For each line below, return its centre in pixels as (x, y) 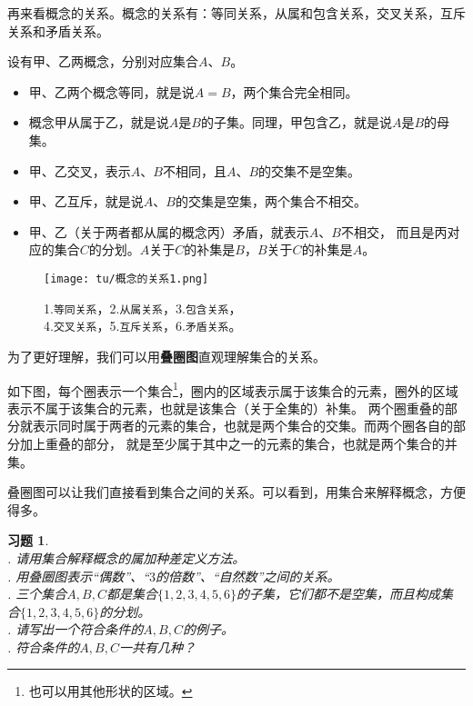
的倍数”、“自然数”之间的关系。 (247, 576)
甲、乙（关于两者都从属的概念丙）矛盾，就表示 (169, 231)
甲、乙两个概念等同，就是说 (111, 91)
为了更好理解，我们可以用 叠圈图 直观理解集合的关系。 (166, 356)
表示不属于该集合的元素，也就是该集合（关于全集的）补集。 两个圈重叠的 (226, 408)
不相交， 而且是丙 (394, 231)
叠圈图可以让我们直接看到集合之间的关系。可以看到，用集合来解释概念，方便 (236, 492)
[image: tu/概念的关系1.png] (126, 278)
